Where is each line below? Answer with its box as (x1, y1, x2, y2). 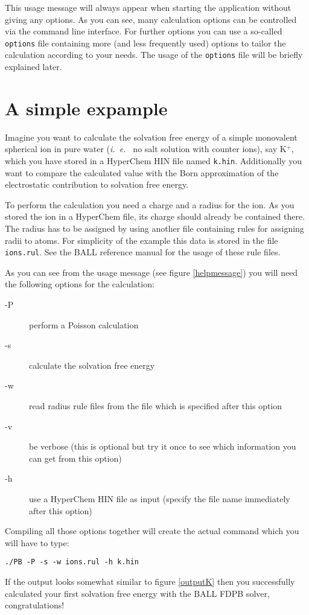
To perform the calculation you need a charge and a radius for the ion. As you (5, 198, 295, 211)
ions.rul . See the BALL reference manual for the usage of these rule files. (5, 246, 281, 258)
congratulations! (5, 599, 65, 611)
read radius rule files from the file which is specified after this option (29, 400, 282, 412)
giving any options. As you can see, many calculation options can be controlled (5, 13, 297, 25)
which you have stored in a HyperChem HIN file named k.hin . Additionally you (5, 155, 302, 167)
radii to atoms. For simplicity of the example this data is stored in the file (5, 234, 278, 246)
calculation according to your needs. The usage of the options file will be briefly (5, 48, 303, 61)
